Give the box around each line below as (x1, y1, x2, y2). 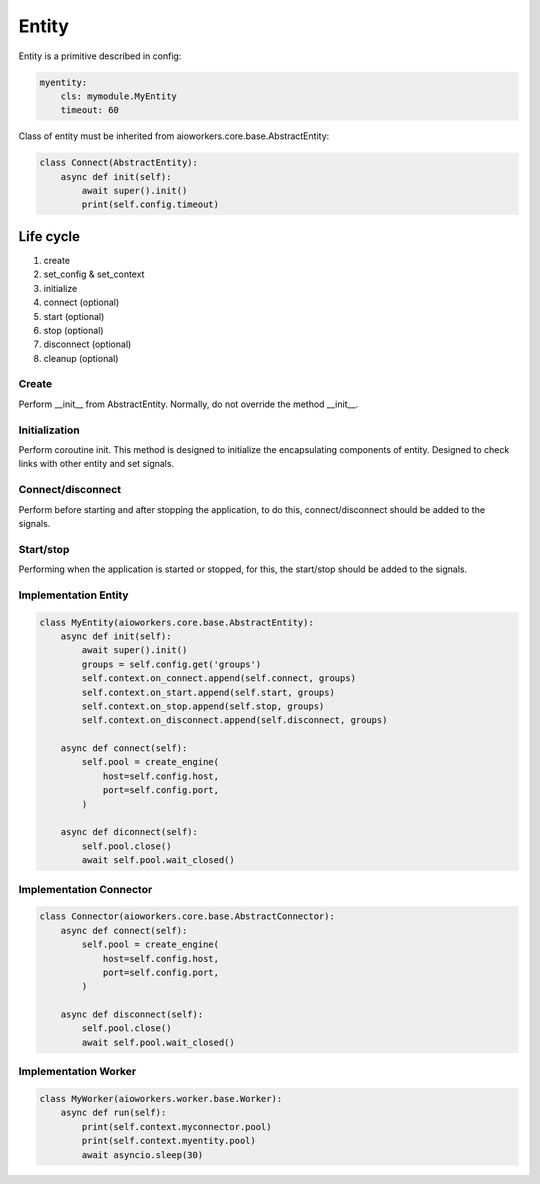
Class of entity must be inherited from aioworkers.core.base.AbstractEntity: (18, 130, 330, 142)
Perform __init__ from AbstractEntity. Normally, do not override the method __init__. (18, 398, 359, 410)
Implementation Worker (18, 1065, 137, 1079)
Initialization (18, 423, 80, 437)
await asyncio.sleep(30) (81, 1149, 204, 1160)
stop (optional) (43, 324, 104, 336)
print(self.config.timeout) (81, 199, 220, 210)
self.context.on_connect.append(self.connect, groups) (81, 673, 357, 684)
